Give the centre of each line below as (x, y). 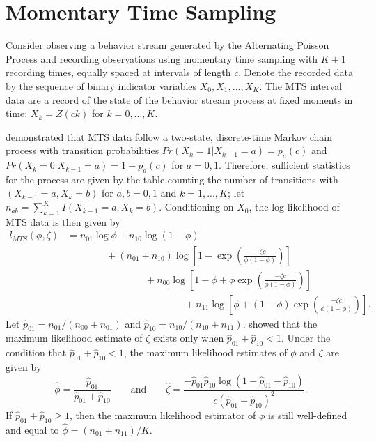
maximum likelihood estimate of (74, 338)
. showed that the (280, 323)
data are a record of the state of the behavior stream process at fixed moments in (179, 99)
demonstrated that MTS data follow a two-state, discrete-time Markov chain (169, 136)
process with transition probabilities (83, 150)
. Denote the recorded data (296, 72)
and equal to (32, 429)
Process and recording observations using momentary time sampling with (162, 58)
